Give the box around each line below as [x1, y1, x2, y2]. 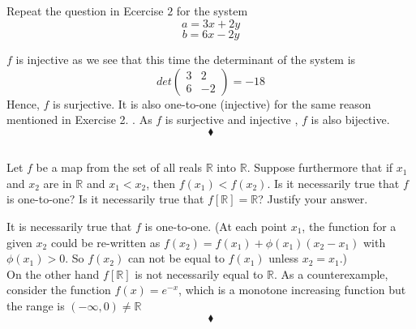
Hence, [6, 95, 40, 112]
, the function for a [302, 217, 397, 234]
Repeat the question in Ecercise [6, 2, 164, 19]
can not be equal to [127, 250, 225, 267]
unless [268, 250, 298, 267]
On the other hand [6, 265, 100, 282]
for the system [176, 2, 248, 19]
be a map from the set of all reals [36, 159, 202, 176]
